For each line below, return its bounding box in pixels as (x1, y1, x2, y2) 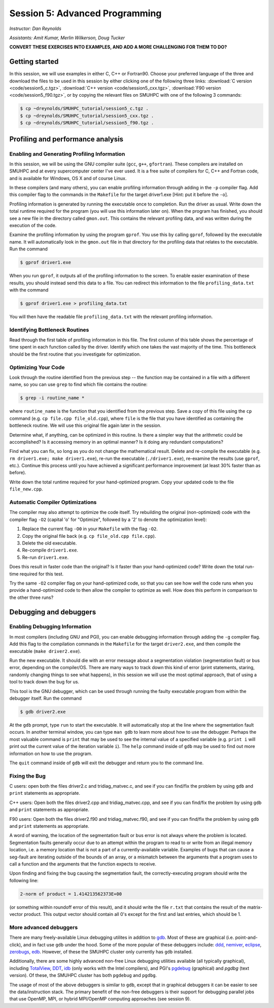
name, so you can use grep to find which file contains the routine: (9, 382, 148, 388)
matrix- (247, 904, 263, 910)
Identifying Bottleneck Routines (9, 326, 89, 333)
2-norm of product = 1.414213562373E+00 (20, 891, 122, 897)
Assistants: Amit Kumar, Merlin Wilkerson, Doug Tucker (9, 35, 125, 41)
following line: (9, 877, 39, 883)
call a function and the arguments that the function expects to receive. (9, 860, 157, 867)
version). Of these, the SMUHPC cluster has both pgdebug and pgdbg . (9, 972, 157, 978)
